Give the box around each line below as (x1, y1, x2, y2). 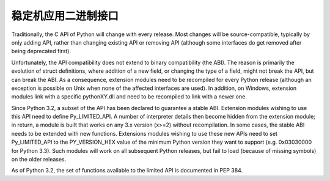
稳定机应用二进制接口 (11, 9, 119, 23)
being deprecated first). (11, 48, 71, 55)
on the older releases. (11, 156, 67, 163)
